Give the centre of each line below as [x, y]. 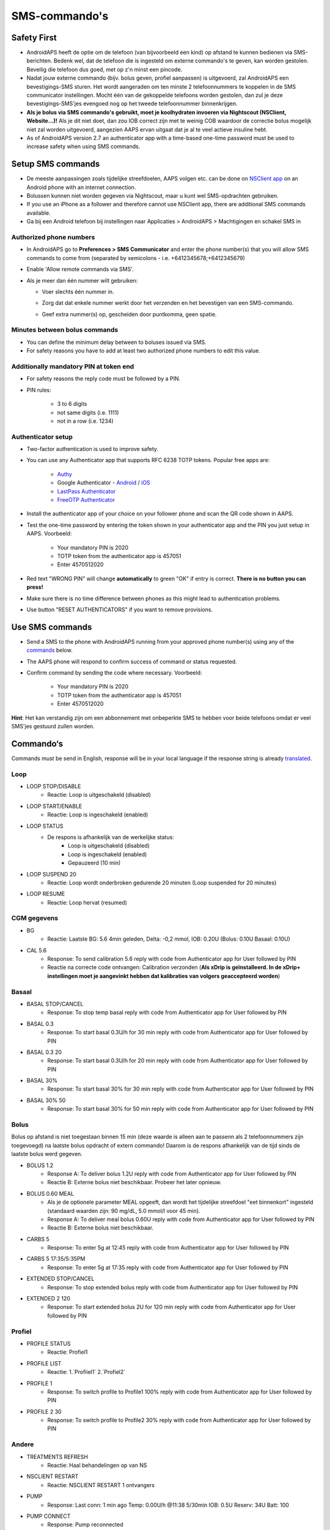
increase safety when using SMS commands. [83, 146]
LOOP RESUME [46, 894]
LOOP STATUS [45, 826]
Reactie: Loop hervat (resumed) [87, 902]
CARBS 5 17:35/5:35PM [56, 1259]
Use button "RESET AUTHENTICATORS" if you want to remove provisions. [120, 610]
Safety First [34, 38]
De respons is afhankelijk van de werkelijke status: [111, 837]
